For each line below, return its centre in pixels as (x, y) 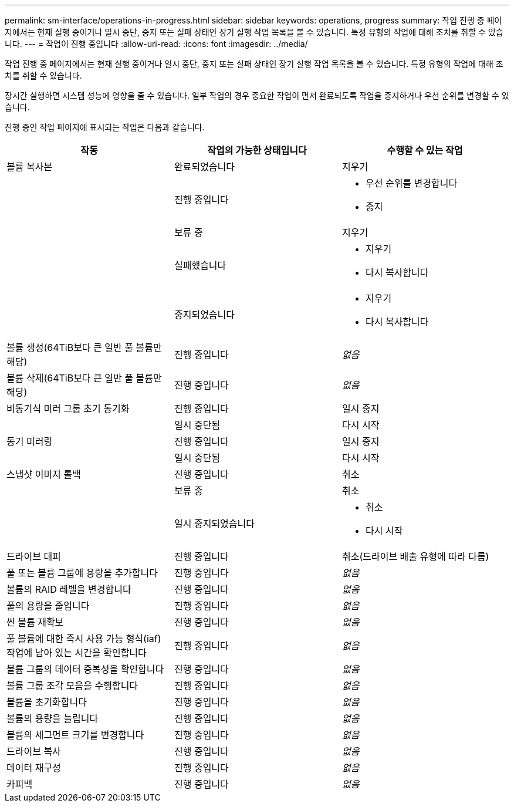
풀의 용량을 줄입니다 (48, 606)
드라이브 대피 (34, 556)
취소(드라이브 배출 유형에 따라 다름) (415, 556)
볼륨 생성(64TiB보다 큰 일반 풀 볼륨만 (84, 347)
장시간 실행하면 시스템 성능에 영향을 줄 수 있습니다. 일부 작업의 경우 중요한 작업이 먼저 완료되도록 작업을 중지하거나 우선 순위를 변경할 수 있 (257, 95)
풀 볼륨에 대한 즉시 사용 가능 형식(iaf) (84, 639)
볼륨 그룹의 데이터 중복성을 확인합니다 (85, 669)
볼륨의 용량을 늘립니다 (53, 718)
